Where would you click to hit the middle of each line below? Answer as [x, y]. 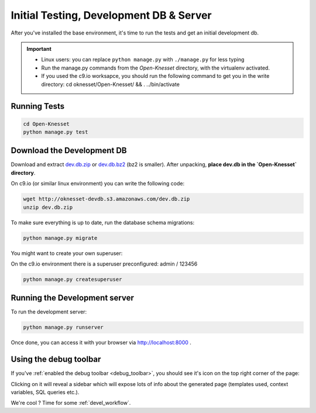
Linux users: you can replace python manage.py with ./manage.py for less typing [143, 60]
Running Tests [37, 106]
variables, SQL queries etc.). [45, 393]
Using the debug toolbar [56, 359]
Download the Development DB [69, 151]
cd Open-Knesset [47, 124]
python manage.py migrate [60, 238]
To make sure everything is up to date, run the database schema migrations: [103, 222]
